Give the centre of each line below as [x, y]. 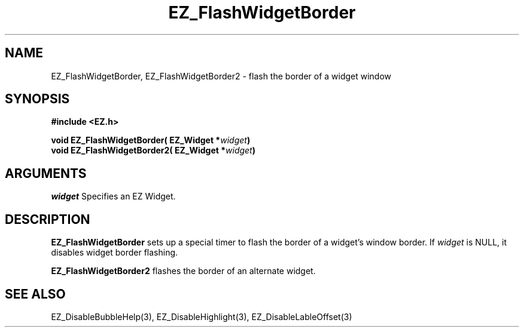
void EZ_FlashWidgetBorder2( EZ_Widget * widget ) [153, 150]
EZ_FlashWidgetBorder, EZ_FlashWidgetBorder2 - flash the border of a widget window [221, 76]
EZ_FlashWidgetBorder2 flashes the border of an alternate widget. [183, 271]
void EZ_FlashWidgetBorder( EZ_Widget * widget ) [151, 140]
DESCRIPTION [48, 219]
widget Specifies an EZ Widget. [113, 196]
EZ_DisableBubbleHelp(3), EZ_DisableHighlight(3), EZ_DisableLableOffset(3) [202, 316]
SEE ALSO [35, 294]
